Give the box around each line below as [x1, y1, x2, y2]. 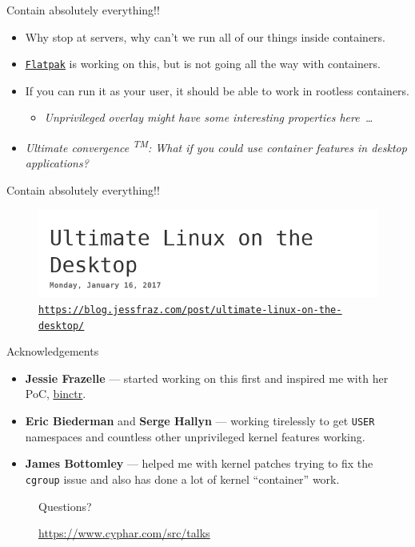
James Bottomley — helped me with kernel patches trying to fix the [25, 455, 373, 472]
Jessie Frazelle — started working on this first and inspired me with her [25, 369, 389, 386]
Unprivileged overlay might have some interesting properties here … [44, 109, 373, 126]
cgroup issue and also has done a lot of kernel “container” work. [25, 470, 340, 487]
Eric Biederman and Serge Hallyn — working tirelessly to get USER [25, 412, 375, 429]
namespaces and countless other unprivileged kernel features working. [25, 428, 365, 444]
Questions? [38, 497, 92, 514]
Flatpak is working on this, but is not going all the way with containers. [25, 55, 381, 72]
